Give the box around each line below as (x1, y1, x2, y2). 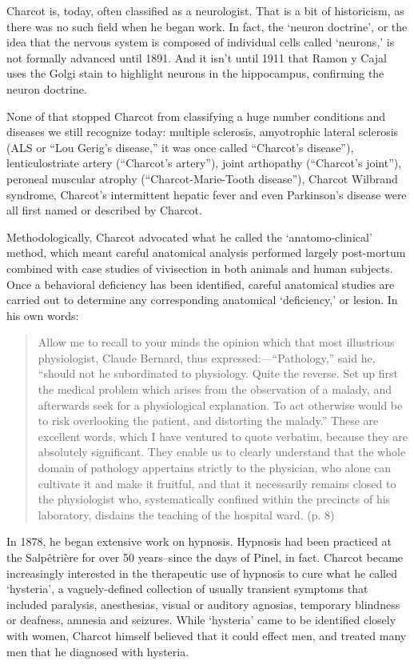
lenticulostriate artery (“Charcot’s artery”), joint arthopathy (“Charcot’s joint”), (6, 154, 402, 171)
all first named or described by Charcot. (6, 202, 202, 218)
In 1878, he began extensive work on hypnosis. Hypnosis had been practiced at (6, 533, 392, 550)
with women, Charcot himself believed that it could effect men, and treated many (6, 627, 407, 643)
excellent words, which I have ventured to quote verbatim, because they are (38, 427, 408, 444)
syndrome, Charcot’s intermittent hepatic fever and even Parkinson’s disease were (6, 186, 407, 202)
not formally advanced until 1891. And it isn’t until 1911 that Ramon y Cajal (6, 49, 387, 66)
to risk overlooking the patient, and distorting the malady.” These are (38, 412, 379, 429)
